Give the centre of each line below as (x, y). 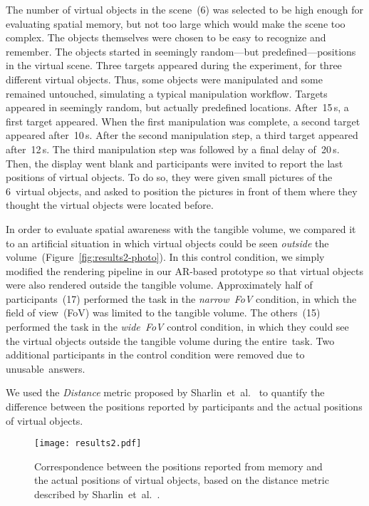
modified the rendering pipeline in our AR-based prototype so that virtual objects (184, 270)
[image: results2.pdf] (88, 444)
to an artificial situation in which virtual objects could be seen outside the (167, 243)
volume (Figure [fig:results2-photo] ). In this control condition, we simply (165, 257)
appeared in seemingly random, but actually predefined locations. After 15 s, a (177, 107)
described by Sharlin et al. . (97, 494)
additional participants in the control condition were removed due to (155, 355)
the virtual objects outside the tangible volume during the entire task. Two (170, 340)
